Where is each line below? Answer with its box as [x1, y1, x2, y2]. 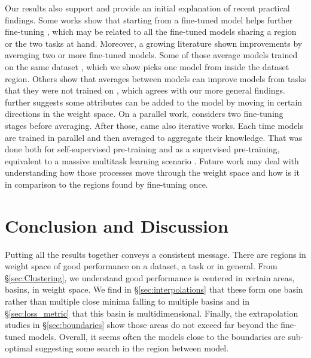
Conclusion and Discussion [5, 213, 228, 237]
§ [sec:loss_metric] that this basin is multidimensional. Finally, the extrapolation [5, 306, 298, 319]
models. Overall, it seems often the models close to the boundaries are [28, 330, 285, 342]
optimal [5, 342, 33, 354]
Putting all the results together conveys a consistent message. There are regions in [5, 248, 306, 260]
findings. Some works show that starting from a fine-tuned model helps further [5, 13, 293, 26]
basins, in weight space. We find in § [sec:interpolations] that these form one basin [5, 283, 303, 296]
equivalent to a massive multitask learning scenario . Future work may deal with [5, 154, 299, 167]
